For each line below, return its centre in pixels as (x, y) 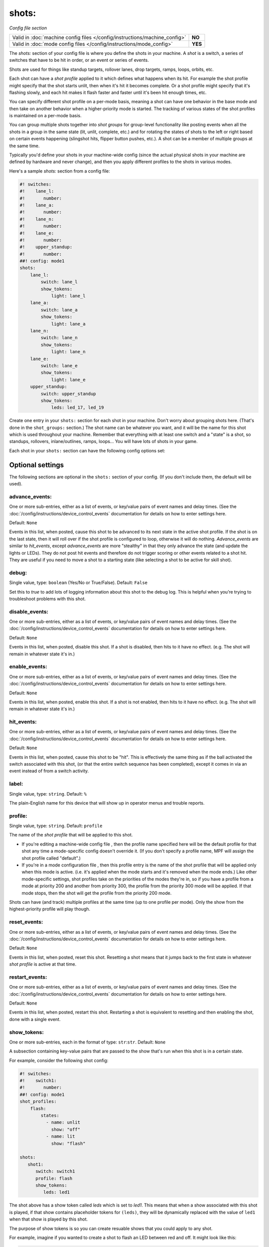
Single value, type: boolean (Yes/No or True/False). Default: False (78, 583)
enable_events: (28, 667)
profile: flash (54, 1178)
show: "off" (66, 1129)
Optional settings (37, 465)
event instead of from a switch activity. (49, 771)
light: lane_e (68, 380)
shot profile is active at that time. (43, 964)
